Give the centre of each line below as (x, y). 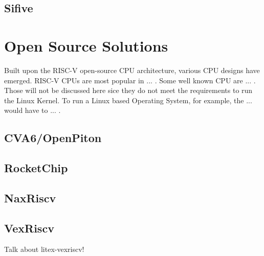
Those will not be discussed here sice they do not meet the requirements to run (128, 90)
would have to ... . (32, 110)
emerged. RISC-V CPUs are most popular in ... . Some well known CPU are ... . (130, 80)
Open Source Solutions (86, 45)
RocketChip (36, 168)
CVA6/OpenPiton (53, 138)
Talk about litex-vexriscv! (44, 249)
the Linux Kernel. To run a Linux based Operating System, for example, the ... (128, 100)
